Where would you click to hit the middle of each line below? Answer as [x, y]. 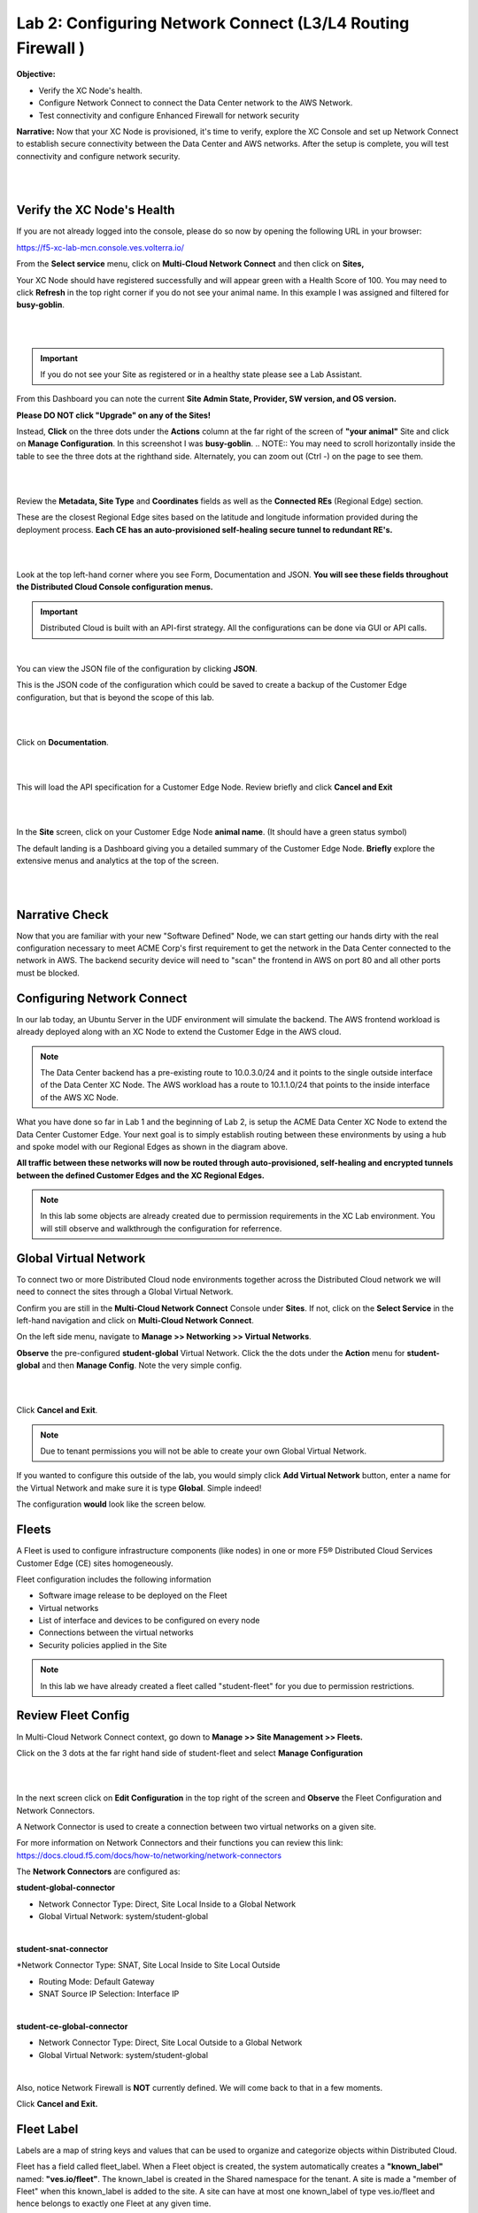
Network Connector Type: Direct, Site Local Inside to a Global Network [167, 1904]
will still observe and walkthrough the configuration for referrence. [161, 1228]
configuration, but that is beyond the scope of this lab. [115, 697]
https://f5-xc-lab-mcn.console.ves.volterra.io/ [100, 247]
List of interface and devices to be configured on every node [149, 1621]
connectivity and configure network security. [98, 156]
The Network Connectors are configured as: [98, 1871]
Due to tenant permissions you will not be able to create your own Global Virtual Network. [204, 1451]
